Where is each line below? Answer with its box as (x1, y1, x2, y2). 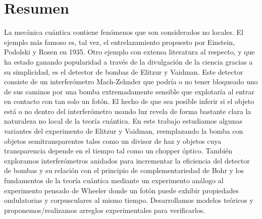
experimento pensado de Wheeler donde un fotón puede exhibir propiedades (4, 185, 239, 195)
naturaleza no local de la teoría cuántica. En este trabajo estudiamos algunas (4, 116, 242, 126)
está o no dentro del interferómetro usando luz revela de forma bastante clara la (4, 105, 251, 116)
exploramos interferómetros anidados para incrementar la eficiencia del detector (4, 155, 250, 166)
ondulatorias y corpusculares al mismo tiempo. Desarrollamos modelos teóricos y (4, 195, 253, 205)
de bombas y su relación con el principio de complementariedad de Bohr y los (4, 165, 244, 176)
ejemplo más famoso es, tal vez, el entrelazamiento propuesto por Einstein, (4, 36, 235, 47)
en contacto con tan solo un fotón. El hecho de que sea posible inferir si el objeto (4, 96, 254, 106)
